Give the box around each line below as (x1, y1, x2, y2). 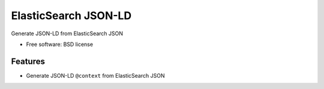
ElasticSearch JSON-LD (11, 9, 132, 22)
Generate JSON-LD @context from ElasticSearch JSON (26, 72, 165, 79)
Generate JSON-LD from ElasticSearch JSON (11, 30, 123, 37)
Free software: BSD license (26, 41, 93, 48)
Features (11, 56, 45, 66)
